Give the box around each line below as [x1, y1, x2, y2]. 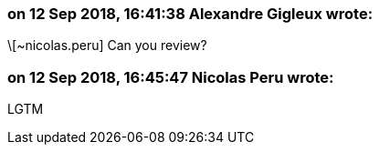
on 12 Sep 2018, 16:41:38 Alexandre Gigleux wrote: [7, 5, 374, 23]
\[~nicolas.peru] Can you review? [7, 37, 207, 54]
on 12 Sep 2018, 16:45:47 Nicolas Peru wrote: [7, 67, 334, 86]
